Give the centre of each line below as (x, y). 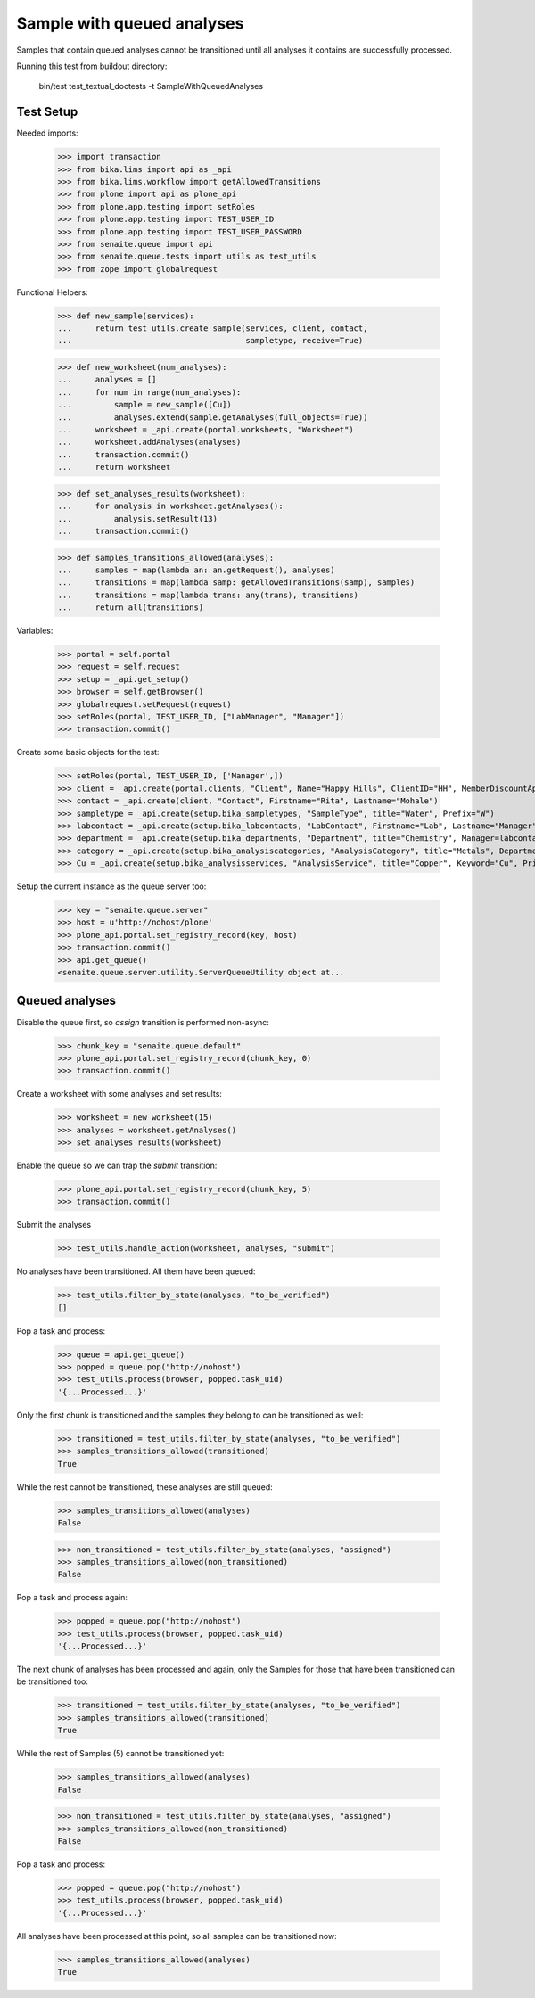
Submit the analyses (54, 1225)
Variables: (35, 631)
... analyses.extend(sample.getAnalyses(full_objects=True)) (213, 417)
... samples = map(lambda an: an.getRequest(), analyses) (196, 570)
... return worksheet (114, 467)
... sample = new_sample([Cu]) (144, 405)
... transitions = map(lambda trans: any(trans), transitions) (208, 595)
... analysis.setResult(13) (138, 518)
